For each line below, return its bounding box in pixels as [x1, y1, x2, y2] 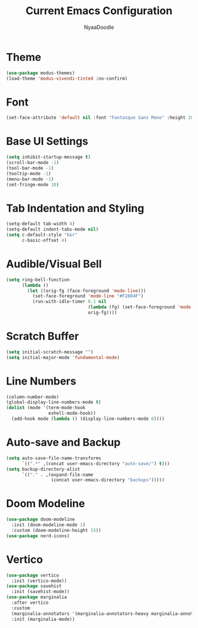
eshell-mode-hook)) [48, 410, 96, 416]
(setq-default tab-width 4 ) [6, 221, 75, 227]
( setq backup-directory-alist [6, 466, 81, 472]
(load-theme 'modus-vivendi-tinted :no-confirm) [6, 75, 128, 81]
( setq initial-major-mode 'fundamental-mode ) [6, 354, 120, 360]
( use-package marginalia [6, 594, 67, 600]
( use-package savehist [6, 583, 62, 589]
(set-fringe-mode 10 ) [6, 182, 60, 188]
